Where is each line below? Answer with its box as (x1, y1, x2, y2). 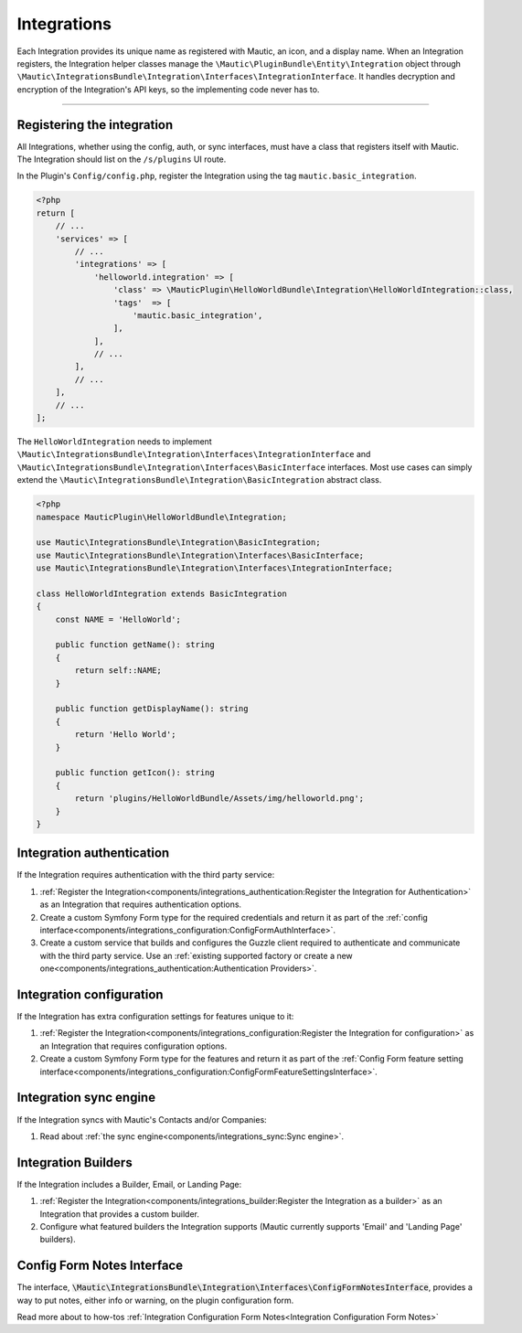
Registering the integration (16, 117, 174, 133)
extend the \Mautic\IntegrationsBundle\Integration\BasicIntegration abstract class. (16, 475, 382, 485)
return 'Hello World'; (74, 730, 177, 740)
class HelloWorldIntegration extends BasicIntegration (36, 588, 287, 599)
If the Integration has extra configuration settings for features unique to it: (16, 1011, 294, 1022)
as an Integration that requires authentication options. (39, 899, 242, 910)
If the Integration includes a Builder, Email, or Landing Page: (16, 1178, 242, 1189)
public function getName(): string (55, 640, 215, 650)
